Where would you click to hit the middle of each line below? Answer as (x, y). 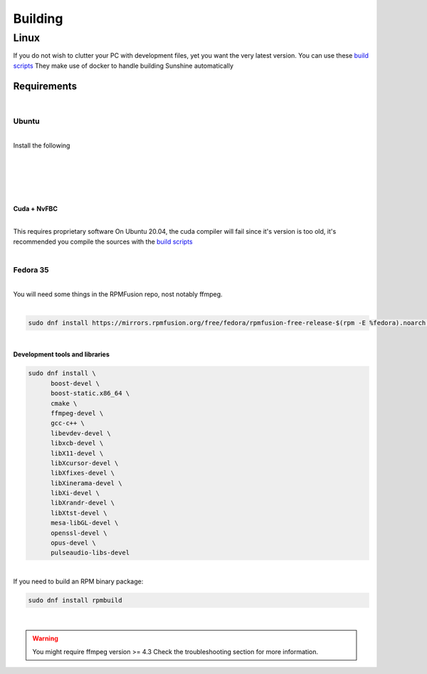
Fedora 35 (31, 269)
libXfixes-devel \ (83, 473)
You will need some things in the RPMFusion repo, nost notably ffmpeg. (118, 294)
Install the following (42, 145)
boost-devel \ (75, 383)
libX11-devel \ (77, 453)
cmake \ (64, 403)
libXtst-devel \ (79, 513)
